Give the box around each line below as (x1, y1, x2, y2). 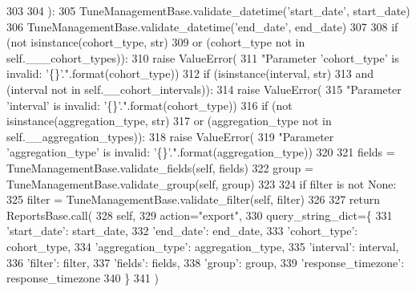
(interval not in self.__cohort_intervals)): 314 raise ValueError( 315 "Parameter (6, 80, 402, 97)
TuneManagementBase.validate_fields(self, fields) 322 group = (6, 159, 313, 176)
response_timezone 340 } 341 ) (6, 270, 159, 286)
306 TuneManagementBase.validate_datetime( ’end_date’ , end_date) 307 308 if (6, 18, 398, 34)
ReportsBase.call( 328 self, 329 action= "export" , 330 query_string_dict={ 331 (6, 206, 393, 223)
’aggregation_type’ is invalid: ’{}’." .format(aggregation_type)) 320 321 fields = (6, 144, 395, 160)
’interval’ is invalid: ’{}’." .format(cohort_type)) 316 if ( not (6, 96, 293, 113)
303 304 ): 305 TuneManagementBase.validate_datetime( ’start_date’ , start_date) (6, 2, 410, 18)
